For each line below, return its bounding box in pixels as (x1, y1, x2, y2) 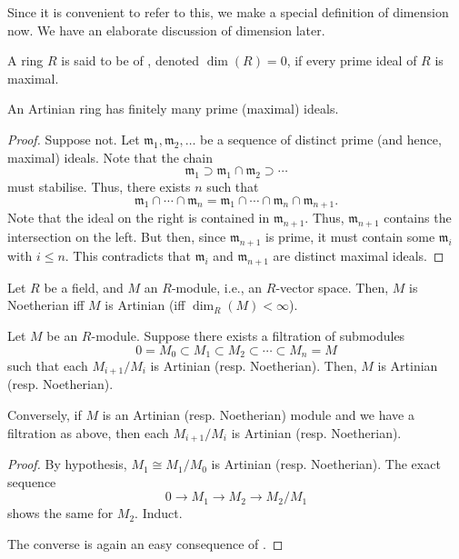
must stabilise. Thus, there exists (7, 176, 191, 195)
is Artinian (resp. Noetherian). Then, (150, 355, 357, 374)
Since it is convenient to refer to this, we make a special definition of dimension (7, 3, 449, 21)
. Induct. (135, 504, 183, 523)
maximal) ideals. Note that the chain (7, 147, 214, 166)
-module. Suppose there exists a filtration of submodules (91, 325, 405, 344)
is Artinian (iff (105, 295, 185, 314)
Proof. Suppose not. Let (7, 129, 140, 148)
